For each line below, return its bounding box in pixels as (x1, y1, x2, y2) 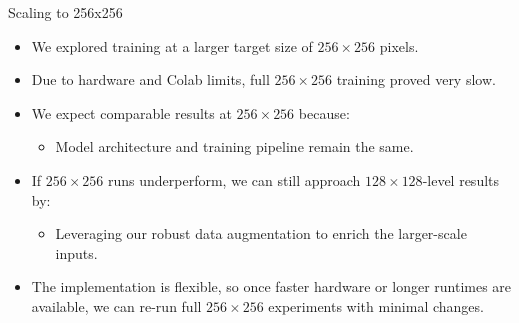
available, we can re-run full (31, 295, 202, 316)
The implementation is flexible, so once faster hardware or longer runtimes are (31, 276, 512, 297)
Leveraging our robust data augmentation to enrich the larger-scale (55, 223, 467, 244)
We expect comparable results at (31, 102, 232, 123)
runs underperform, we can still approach (108, 169, 361, 190)
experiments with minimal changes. (268, 295, 484, 316)
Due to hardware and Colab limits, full (31, 69, 270, 90)
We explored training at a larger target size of (31, 35, 313, 56)
